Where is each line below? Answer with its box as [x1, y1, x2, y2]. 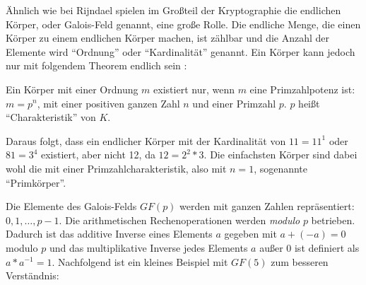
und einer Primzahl [192, 95, 276, 110]
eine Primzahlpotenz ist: [249, 81, 355, 96]
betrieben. [311, 212, 355, 227]
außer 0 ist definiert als [259, 240, 360, 255]
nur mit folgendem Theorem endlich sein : [6, 58, 187, 73]
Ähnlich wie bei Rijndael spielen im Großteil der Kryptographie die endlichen [6, 3, 341, 17]
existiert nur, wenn [153, 81, 235, 96]
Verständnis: [6, 268, 59, 283]
